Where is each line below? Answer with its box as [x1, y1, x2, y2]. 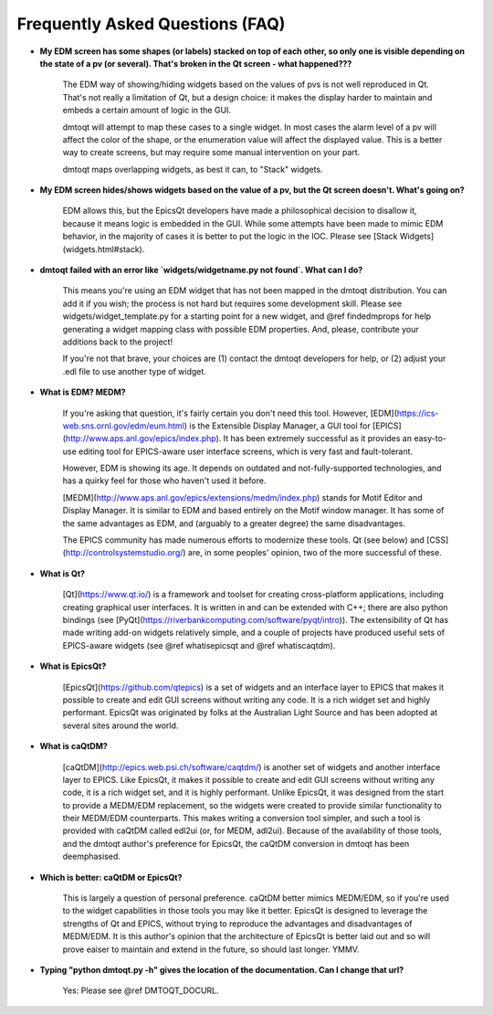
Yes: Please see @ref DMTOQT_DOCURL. [62, 985, 219, 996]
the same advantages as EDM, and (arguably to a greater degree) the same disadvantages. [62, 517, 405, 529]
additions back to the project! [62, 336, 173, 347]
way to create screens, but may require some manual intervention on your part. [62, 147, 361, 158]
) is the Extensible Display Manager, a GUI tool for [184, 420, 371, 431]
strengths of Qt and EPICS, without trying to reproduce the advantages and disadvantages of [62, 918, 413, 929]
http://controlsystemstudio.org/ [65, 547, 184, 558]
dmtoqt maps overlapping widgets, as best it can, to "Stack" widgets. [62, 164, 323, 174]
